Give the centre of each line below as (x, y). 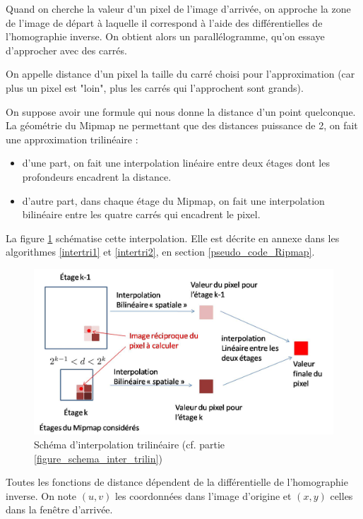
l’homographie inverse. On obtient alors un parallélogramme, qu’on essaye (165, 36)
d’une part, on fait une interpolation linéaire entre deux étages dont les (176, 163)
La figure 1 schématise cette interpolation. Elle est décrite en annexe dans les (173, 238)
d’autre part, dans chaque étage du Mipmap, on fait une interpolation (173, 200)
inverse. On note (41, 495)
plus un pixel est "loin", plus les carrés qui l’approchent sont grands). (155, 87)
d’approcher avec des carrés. (66, 50)
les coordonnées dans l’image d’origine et (203, 495)
